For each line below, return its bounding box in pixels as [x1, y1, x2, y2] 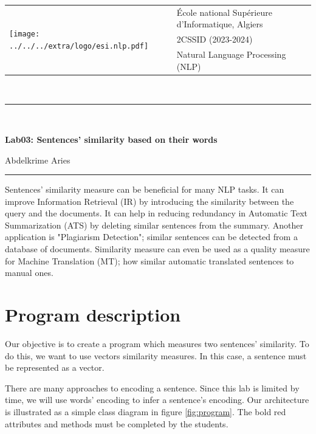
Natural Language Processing [176, 48, 286, 61]
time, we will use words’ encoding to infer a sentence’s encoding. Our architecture [5, 393, 309, 406]
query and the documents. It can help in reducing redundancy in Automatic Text [5, 207, 308, 219]
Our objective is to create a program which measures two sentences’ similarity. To [5, 337, 309, 350]
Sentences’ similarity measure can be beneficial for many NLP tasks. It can [5, 183, 284, 196]
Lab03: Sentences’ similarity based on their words [5, 133, 218, 145]
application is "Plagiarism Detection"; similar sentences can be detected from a [5, 230, 298, 243]
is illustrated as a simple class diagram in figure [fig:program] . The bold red [5, 405, 286, 418]
